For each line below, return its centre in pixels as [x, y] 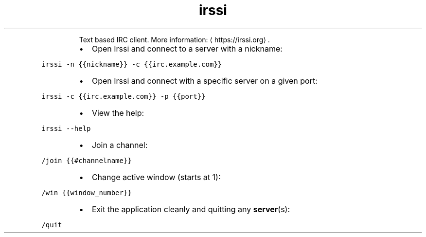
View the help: [118, 113]
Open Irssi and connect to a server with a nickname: [187, 48]
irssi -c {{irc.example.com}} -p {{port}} [124, 96]
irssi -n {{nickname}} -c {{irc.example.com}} [132, 64]
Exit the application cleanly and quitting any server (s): [191, 209]
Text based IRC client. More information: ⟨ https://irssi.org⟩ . [174, 39]
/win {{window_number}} [87, 192]
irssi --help [66, 128]
